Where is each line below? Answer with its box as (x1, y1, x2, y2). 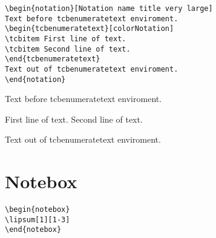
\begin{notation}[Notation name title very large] (5, 4, 213, 13)
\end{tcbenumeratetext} (5, 55, 100, 64)
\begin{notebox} (5, 205, 70, 214)
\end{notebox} (5, 225, 62, 234)
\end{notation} (5, 75, 66, 84)
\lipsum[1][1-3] (5, 215, 70, 224)
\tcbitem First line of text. (5, 34, 126, 43)
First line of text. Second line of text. (5, 112, 143, 125)
